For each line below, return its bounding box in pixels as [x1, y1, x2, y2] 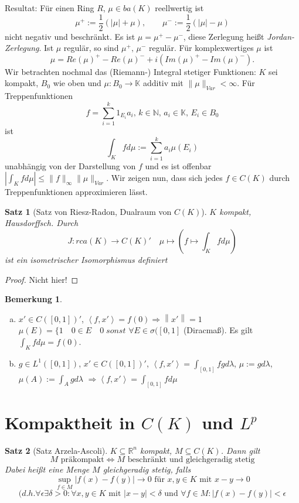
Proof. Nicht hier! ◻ [5, 273, 79, 285]
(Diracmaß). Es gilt [183, 324, 253, 336]
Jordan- [267, 30, 295, 42]
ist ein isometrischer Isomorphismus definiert [5, 254, 168, 266]
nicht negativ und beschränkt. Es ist [5, 30, 135, 42]
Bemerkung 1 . [5, 293, 63, 305]
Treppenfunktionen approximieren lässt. [5, 186, 148, 198]
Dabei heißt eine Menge [5, 463, 90, 475]
